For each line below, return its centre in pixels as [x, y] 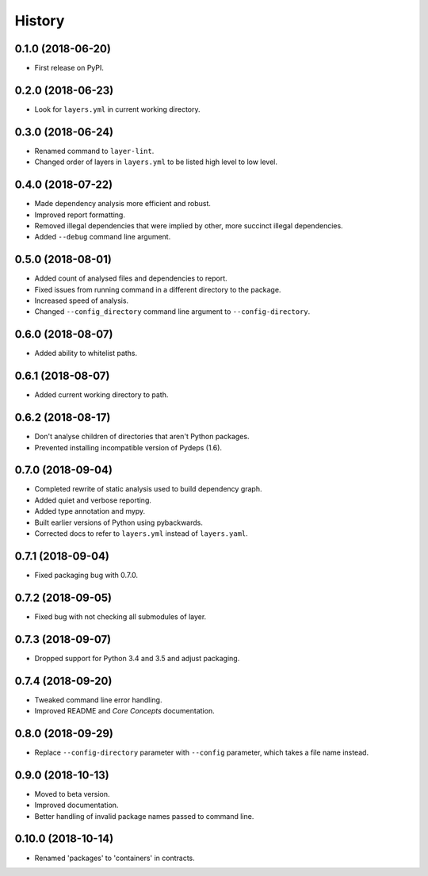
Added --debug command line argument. [103, 237]
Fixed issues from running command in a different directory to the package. [158, 289]
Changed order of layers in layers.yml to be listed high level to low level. [156, 162]
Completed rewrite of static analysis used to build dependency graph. [148, 489]
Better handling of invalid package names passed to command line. [144, 816]
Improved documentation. [76, 805]
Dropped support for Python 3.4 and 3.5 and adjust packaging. [137, 658]
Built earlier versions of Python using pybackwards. [119, 522]
